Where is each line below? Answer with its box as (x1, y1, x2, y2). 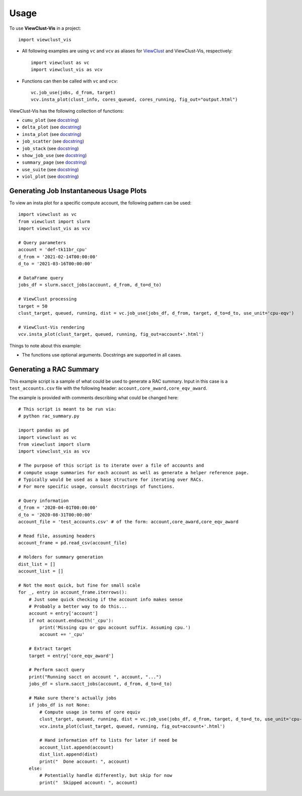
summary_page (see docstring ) (22, 159, 87, 166)
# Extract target (28, 646, 71, 652)
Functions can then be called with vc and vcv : (22, 78, 118, 84)
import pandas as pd (18, 427, 69, 433)
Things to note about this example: (9, 342, 82, 348)
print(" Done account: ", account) (39, 758, 130, 764)
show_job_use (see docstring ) (22, 153, 87, 159)
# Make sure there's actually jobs (28, 695, 117, 701)
